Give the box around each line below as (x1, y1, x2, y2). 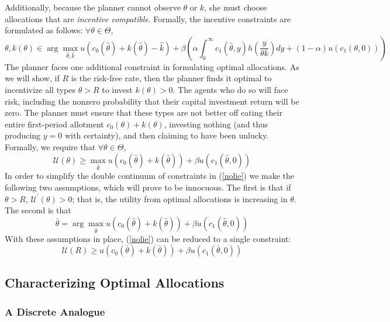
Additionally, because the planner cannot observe (5, 1, 181, 13)
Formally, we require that (5, 140, 96, 153)
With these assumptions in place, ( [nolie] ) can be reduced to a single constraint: (5, 233, 291, 245)
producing (5, 129, 41, 141)
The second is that (5, 204, 71, 216)
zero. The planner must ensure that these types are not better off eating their (5, 106, 282, 119)
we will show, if (5, 72, 60, 84)
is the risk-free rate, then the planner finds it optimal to (71, 72, 272, 84)
